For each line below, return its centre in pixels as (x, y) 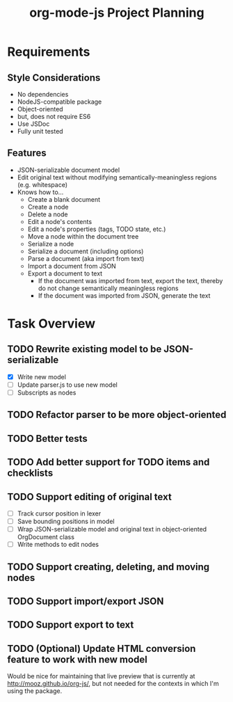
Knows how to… (40, 192)
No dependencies (43, 94)
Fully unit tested (40, 131)
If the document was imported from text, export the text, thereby (130, 280)
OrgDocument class (46, 537)
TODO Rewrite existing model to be (85, 349)
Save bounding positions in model (66, 521)
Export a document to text (65, 273)
